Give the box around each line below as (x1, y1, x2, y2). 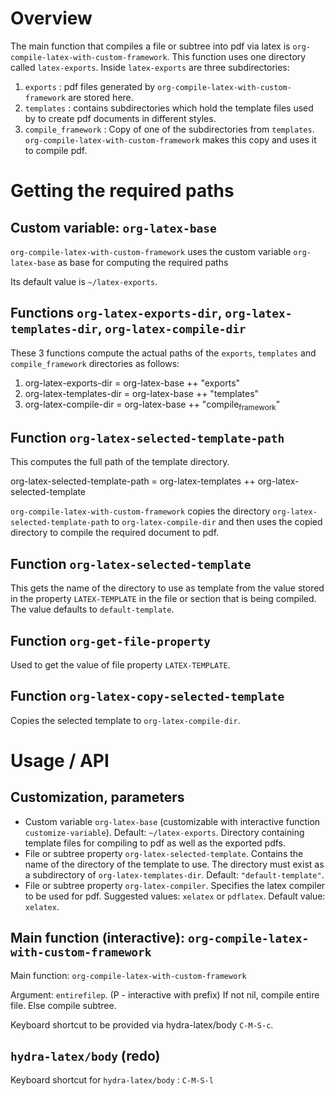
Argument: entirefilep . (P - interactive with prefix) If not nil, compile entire (10, 988, 320, 1001)
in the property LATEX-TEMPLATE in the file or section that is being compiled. (10, 593, 317, 605)
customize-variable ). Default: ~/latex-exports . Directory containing (24, 826, 305, 838)
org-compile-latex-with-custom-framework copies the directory (10, 505, 271, 517)
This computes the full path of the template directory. (10, 456, 230, 468)
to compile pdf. (24, 144, 88, 156)
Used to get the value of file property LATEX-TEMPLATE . (10, 658, 231, 671)
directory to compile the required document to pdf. (10, 527, 220, 539)
